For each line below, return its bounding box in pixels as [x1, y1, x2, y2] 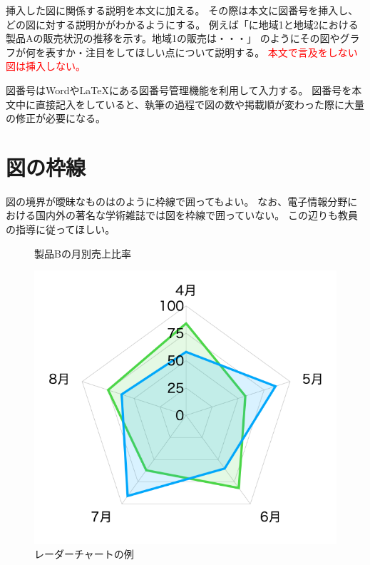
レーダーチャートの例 [34, 546, 134, 561]
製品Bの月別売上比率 [34, 245, 131, 260]
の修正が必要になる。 [6, 111, 106, 126]
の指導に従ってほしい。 [6, 222, 115, 237]
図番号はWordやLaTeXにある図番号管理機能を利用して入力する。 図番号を [6, 82, 352, 97]
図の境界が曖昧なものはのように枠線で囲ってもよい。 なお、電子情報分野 [6, 193, 348, 208]
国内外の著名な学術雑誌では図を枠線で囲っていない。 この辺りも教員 [35, 208, 358, 223]
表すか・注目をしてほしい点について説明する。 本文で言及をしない [45, 44, 358, 59]
